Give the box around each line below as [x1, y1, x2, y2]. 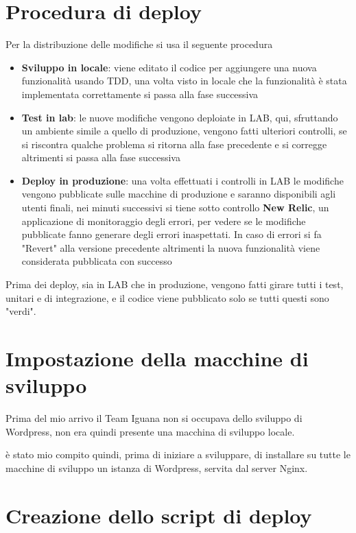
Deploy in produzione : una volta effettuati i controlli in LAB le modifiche [21, 173, 344, 187]
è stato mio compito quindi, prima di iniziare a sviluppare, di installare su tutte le [5, 447, 351, 462]
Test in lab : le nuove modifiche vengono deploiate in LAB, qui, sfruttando [21, 110, 338, 124]
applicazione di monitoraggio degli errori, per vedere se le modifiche [21, 213, 306, 228]
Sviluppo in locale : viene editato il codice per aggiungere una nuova [21, 60, 317, 74]
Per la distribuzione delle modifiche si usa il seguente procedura [5, 37, 273, 51]
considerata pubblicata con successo [21, 254, 172, 268]
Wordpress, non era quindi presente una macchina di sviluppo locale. [5, 424, 295, 438]
